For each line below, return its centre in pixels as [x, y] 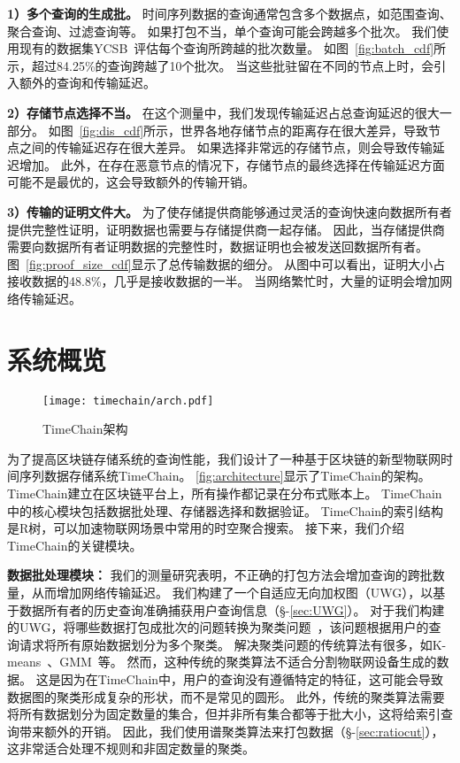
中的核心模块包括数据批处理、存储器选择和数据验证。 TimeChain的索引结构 [226, 510]
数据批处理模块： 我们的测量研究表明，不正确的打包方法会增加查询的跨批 [220, 575]
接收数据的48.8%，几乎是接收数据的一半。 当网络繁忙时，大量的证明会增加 [224, 281]
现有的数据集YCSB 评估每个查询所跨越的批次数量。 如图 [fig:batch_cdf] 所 [233, 48]
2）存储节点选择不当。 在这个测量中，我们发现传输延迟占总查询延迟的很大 [223, 112]
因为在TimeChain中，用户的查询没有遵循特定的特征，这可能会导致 [252, 679]
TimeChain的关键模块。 [75, 545]
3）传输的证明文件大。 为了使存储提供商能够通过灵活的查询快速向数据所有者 [230, 211]
